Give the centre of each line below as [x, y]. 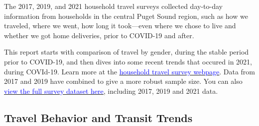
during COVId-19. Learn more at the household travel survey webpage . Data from [130, 71]
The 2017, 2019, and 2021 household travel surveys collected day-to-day [113, 6]
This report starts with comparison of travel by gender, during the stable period [127, 52]
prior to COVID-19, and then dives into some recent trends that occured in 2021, [128, 61]
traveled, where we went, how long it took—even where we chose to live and [120, 26]
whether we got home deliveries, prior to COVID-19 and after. [99, 35]
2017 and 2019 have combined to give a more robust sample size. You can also [123, 81]
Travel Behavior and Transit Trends [98, 117]
